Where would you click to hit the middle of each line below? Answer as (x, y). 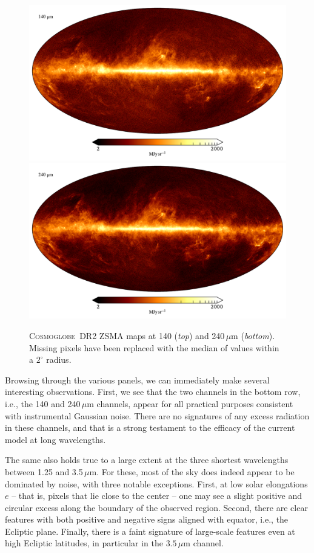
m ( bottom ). (253, 335)
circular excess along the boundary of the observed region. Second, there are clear (156, 507)
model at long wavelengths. (55, 439)
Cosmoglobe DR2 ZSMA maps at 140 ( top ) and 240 (127, 335)
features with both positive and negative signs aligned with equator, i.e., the (147, 519)
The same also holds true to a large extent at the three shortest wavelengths (147, 460)
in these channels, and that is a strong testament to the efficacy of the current (150, 428)
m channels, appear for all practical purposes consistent (190, 403)
